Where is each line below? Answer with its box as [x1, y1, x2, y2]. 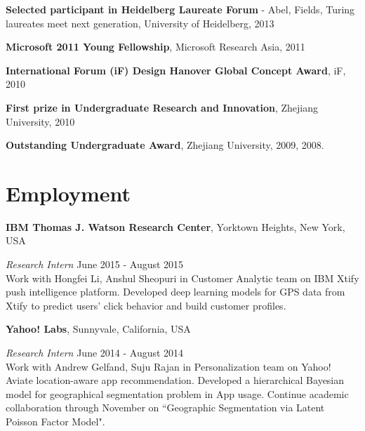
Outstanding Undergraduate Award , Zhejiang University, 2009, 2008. [6, 138, 324, 152]
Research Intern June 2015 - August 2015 [6, 257, 184, 272]
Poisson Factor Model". [6, 414, 105, 428]
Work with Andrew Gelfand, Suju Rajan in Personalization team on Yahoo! [6, 359, 331, 373]
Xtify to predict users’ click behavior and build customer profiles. [6, 298, 286, 312]
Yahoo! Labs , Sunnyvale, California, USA [6, 321, 191, 336]
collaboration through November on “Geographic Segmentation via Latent [6, 400, 325, 415]
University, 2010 [6, 114, 75, 128]
